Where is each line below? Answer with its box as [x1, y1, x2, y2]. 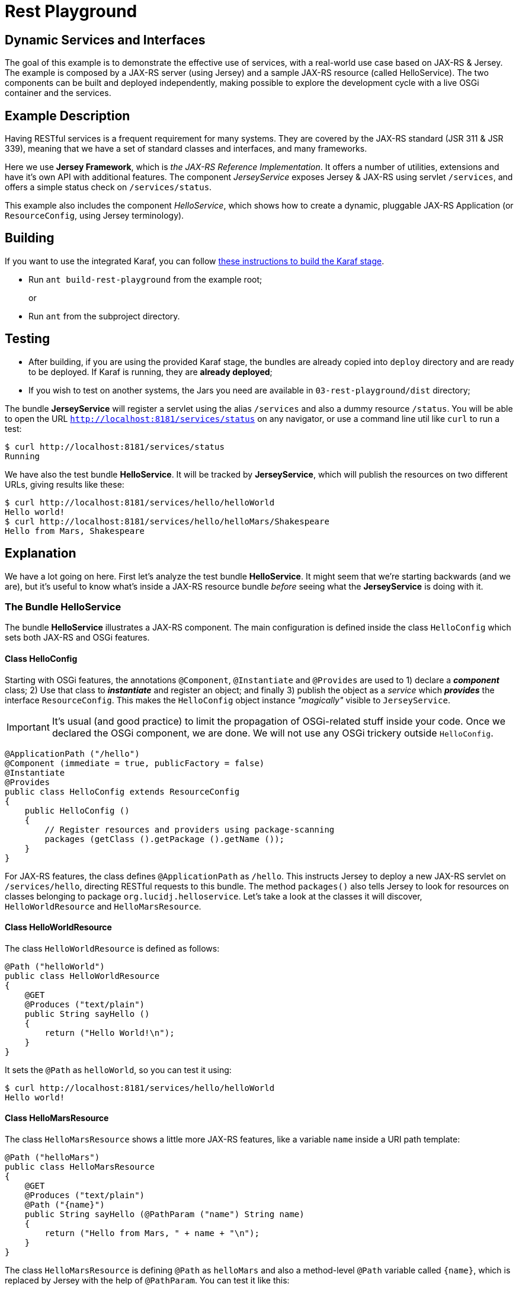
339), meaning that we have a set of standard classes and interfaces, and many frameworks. [5, 143, 367, 154]
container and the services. [5, 88, 111, 98]
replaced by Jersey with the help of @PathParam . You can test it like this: [5, 1275, 290, 1285]
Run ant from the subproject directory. [28, 311, 180, 321]
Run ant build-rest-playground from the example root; [28, 274, 262, 284]
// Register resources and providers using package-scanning [44, 824, 335, 834]
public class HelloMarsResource [5, 1161, 155, 1171]
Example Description [5, 108, 130, 123]
